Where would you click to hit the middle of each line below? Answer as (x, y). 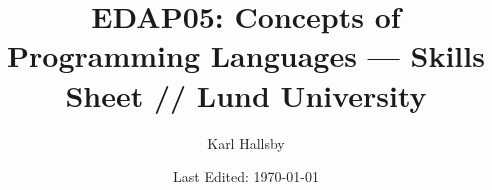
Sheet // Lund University (246, 94)
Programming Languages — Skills (246, 55)
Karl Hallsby (246, 142)
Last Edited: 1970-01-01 (246, 176)
